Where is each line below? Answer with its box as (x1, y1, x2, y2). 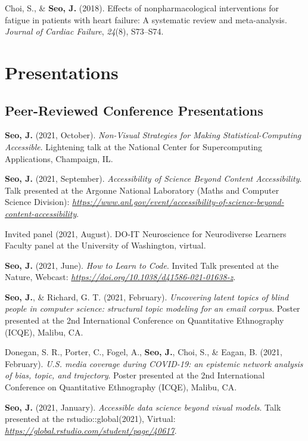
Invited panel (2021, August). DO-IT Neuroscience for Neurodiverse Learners (5, 227, 287, 240)
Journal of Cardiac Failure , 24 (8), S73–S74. (5, 25, 164, 38)
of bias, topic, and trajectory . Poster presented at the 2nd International (5, 369, 265, 381)
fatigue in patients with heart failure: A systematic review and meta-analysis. (5, 13, 287, 26)
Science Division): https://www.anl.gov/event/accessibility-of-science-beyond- (5, 195, 284, 208)
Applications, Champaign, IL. (5, 152, 113, 164)
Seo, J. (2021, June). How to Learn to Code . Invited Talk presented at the (5, 259, 279, 271)
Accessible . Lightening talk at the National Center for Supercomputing (5, 140, 262, 153)
